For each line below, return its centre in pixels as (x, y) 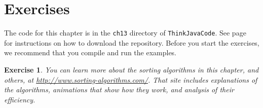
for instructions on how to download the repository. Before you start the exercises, (132, 42)
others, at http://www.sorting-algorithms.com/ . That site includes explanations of (131, 79)
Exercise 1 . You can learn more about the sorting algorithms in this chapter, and (131, 69)
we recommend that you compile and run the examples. (90, 52)
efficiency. (20, 99)
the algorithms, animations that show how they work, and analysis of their (119, 89)
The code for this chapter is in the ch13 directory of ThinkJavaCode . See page (125, 33)
